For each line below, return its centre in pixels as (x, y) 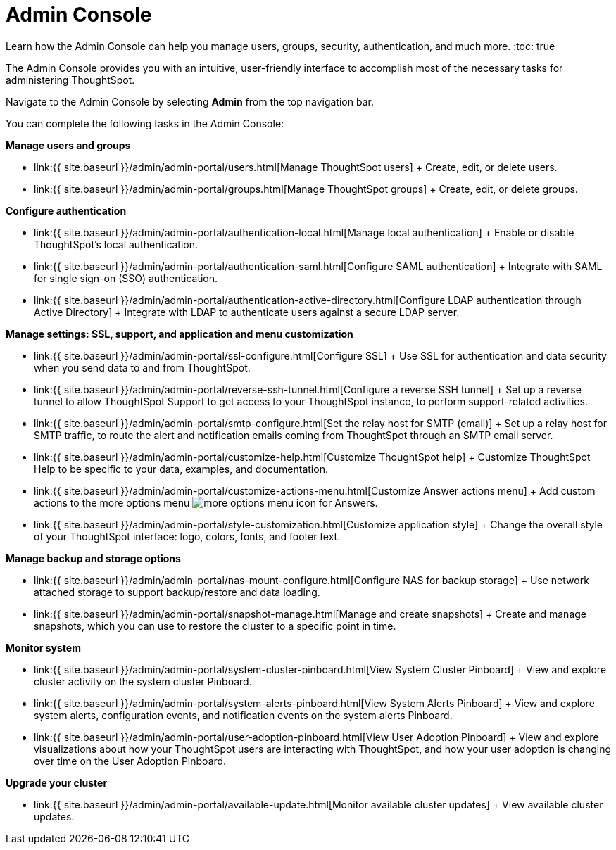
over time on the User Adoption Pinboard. (130, 761)
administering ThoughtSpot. (70, 80)
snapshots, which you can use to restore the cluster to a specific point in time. (215, 626)
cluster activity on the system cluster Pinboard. (143, 681)
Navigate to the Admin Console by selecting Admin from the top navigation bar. (190, 101)
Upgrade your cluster (57, 782)
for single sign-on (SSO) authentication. (126, 278)
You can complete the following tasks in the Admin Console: (145, 123)
